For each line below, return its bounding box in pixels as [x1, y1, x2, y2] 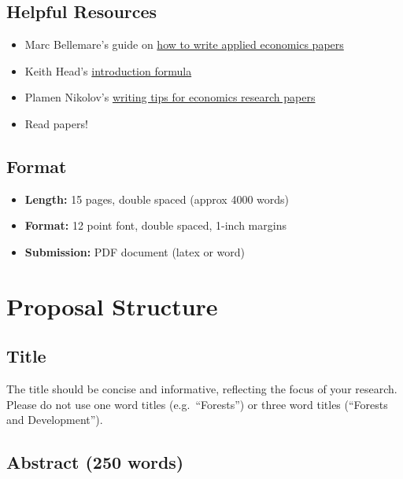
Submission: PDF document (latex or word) [24, 243, 246, 260]
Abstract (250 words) [6, 450, 184, 474]
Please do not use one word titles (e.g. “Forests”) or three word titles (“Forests [6, 396, 388, 412]
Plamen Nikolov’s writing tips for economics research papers [24, 89, 316, 105]
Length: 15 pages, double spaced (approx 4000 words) [24, 190, 290, 207]
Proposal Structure [6, 289, 218, 322]
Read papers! [24, 115, 88, 131]
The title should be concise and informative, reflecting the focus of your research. [6, 381, 397, 397]
